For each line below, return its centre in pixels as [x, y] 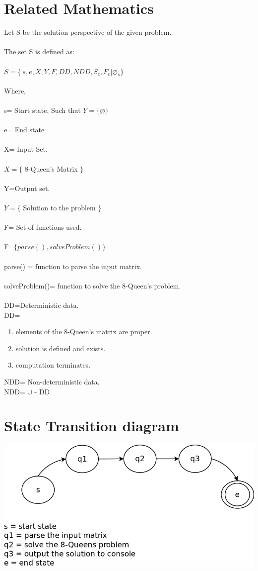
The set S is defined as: [39, 51]
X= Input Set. [26, 149]
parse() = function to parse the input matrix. [73, 266]
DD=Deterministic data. [41, 305]
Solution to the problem [59, 208]
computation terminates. [53, 365]
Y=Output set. [27, 188]
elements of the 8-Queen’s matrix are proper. [84, 332]
